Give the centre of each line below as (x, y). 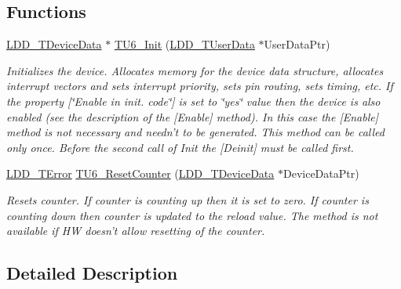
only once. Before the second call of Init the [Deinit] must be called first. (180, 147)
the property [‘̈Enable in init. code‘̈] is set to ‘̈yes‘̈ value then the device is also (193, 101)
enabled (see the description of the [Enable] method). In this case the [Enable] (192, 116)
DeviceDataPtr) (321, 173)
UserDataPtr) (297, 44)
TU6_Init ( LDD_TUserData (184, 44)
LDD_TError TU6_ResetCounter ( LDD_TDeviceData (140, 173)
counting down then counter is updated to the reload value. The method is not (192, 215)
